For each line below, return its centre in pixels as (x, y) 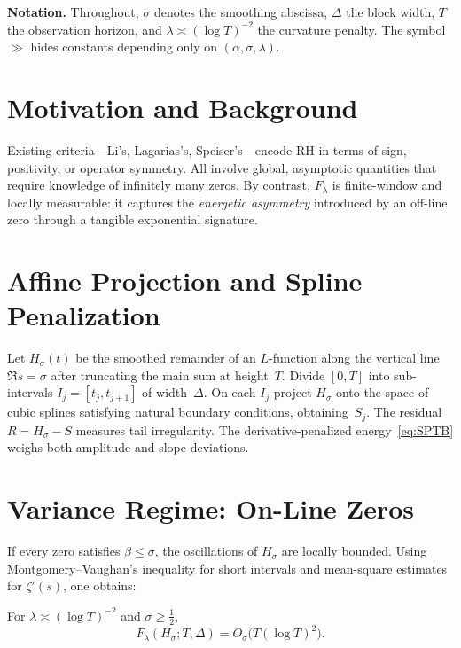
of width (165, 392)
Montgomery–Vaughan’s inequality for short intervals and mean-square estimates (227, 568)
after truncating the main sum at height (160, 375)
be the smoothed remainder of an (166, 358)
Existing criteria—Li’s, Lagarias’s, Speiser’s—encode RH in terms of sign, (207, 149)
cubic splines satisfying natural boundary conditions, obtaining (178, 412)
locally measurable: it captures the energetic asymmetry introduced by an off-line (227, 202)
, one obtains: (99, 586)
